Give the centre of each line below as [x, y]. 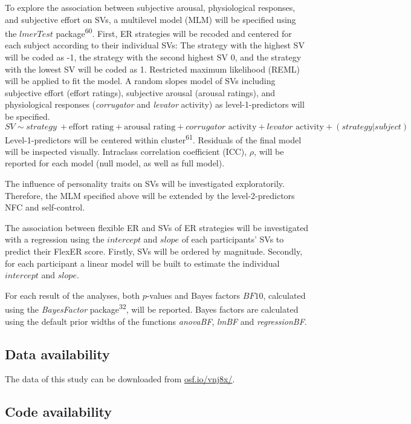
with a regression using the [55, 239]
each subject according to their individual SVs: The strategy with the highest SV [155, 45]
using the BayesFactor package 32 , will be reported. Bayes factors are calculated [152, 308]
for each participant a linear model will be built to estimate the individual [142, 263]
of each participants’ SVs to [233, 239]
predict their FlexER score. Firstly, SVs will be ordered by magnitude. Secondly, [154, 251]
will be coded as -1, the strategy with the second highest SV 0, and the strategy [153, 57]
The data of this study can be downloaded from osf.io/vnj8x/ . [120, 379]
